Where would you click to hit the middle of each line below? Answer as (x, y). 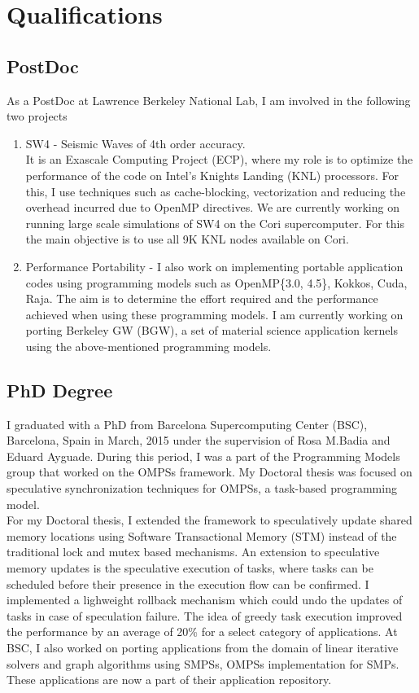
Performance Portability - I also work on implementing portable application (214, 266)
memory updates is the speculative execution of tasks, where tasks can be (190, 568)
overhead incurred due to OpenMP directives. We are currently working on (212, 207)
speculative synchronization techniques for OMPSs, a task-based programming (202, 488)
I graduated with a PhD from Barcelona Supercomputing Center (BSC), (187, 424)
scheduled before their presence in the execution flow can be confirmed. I (188, 583)
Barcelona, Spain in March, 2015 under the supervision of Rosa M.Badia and (199, 440)
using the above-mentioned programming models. (148, 346)
